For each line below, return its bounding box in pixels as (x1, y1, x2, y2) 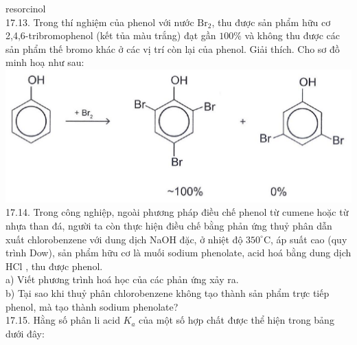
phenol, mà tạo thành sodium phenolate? (5, 299, 178, 313)
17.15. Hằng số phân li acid (5, 313, 120, 327)
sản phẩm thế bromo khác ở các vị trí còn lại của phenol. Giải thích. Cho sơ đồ (5, 41, 340, 56)
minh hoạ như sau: (5, 55, 84, 69)
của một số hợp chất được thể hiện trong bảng (139, 313, 334, 327)
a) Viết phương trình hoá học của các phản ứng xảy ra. (5, 272, 239, 287)
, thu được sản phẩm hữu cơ (211, 14, 331, 29)
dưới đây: (5, 326, 45, 340)
